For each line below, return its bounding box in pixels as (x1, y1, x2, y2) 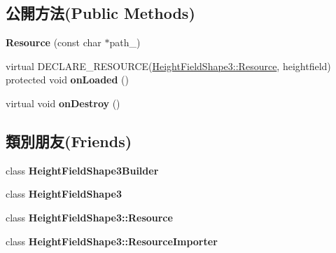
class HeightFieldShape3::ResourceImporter (6, 233, 218, 248)
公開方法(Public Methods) (6, 2, 195, 24)
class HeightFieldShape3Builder (6, 163, 159, 177)
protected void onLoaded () (6, 72, 129, 87)
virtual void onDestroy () (6, 95, 120, 110)
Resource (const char (6, 35, 101, 50)
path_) (109, 35, 141, 50)
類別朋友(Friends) (6, 130, 132, 151)
